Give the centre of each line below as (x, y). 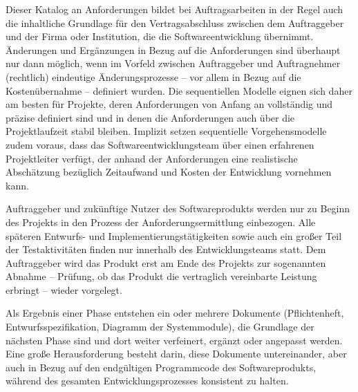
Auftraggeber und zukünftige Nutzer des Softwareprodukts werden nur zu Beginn (178, 208)
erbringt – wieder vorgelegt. (64, 289)
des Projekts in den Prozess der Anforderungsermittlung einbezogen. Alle (161, 222)
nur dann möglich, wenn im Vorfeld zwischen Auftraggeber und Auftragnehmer (173, 63)
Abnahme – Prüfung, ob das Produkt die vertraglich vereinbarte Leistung (161, 276)
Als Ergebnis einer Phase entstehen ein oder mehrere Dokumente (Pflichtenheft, (175, 313)
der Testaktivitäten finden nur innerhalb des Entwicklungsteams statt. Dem (166, 249)
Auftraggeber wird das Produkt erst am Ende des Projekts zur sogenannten (166, 262)
